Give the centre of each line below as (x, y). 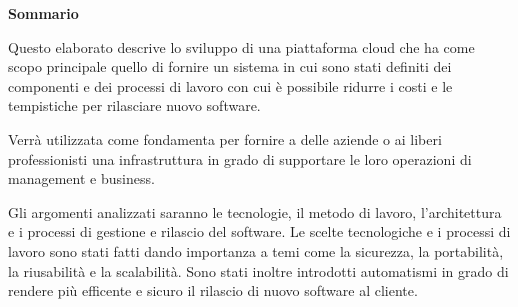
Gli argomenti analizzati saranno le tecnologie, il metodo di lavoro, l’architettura (255, 211)
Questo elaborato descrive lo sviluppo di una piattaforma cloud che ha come (241, 46)
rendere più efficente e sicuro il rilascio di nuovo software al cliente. (213, 290)
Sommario (43, 13)
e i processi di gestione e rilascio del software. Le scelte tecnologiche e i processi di (259, 231)
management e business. (81, 178)
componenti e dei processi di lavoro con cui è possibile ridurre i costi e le (230, 85)
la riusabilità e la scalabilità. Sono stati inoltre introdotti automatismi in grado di (258, 270)
